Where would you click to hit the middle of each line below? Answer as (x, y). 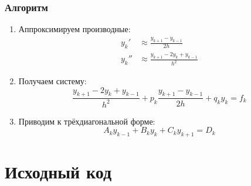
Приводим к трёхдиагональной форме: (87, 121)
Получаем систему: (52, 81)
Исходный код (58, 172)
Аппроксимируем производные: (74, 29)
